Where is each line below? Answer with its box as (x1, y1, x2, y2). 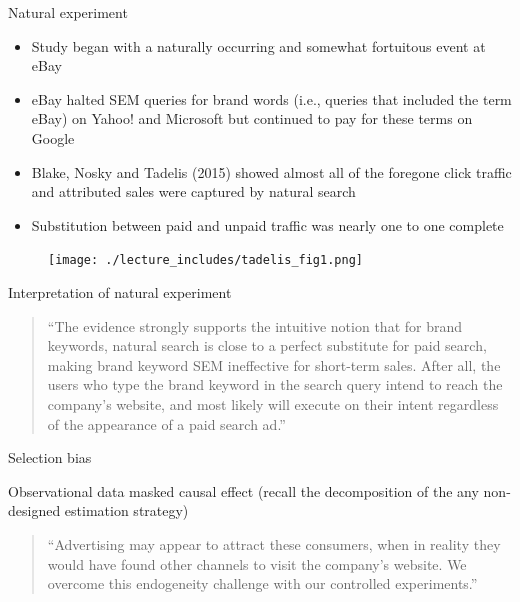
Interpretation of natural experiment (8, 282, 232, 302)
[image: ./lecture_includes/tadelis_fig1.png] (48, 253, 363, 268)
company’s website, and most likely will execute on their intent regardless (47, 393, 499, 414)
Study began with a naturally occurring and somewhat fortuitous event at (31, 35, 486, 56)
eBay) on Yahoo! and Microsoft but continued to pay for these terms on (31, 108, 473, 129)
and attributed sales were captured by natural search (31, 181, 356, 202)
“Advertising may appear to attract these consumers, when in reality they (47, 533, 501, 554)
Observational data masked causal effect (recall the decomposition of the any (8, 480, 479, 501)
